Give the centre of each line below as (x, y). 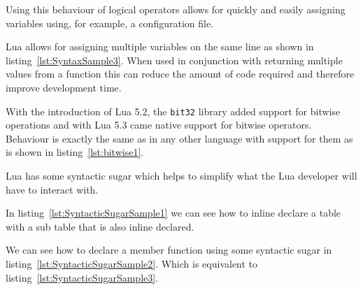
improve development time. (64, 87)
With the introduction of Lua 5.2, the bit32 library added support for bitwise (173, 111)
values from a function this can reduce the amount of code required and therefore (180, 74)
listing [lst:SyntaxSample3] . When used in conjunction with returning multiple (174, 60)
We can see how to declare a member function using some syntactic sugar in (169, 250)
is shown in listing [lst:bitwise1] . (75, 152)
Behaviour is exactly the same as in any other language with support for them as (179, 138)
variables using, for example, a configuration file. (110, 23)
